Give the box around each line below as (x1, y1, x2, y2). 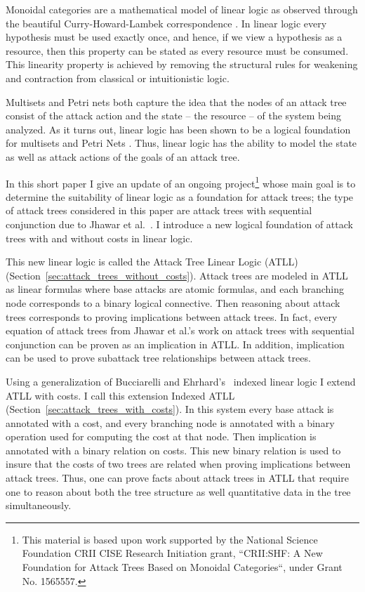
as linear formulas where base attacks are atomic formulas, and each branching (6, 282, 345, 296)
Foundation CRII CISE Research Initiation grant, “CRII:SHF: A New (22, 546, 323, 560)
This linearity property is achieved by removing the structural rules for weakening (6, 57, 358, 72)
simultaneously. (6, 498, 72, 513)
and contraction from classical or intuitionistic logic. (6, 70, 230, 85)
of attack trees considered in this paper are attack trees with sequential (6, 203, 312, 218)
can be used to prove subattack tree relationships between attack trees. (6, 350, 311, 365)
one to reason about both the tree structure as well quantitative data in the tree (6, 484, 351, 499)
